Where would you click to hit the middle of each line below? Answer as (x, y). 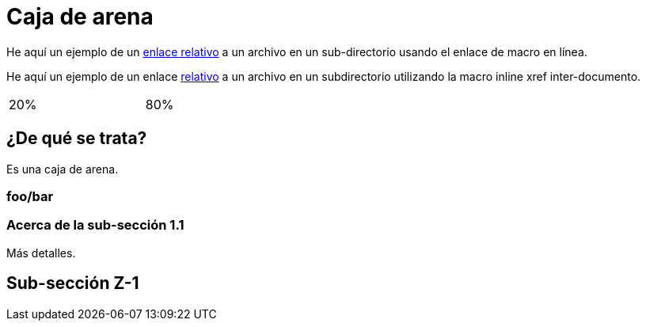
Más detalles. (41, 253)
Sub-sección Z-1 (73, 283)
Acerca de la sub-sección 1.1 (95, 225)
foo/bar (30, 196)
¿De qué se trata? (77, 139)
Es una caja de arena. (63, 169)
